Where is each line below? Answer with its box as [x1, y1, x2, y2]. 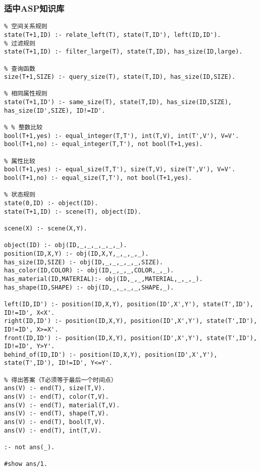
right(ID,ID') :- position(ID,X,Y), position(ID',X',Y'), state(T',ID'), [4, 317, 257, 325]
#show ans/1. [4, 460, 47, 468]
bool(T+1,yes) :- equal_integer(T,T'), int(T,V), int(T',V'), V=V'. [4, 132, 239, 139]
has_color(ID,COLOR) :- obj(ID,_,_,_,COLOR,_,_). [4, 267, 174, 274]
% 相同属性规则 [4, 90, 47, 98]
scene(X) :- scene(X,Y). [4, 224, 87, 232]
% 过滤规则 [4, 39, 35, 47]
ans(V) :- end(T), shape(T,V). [4, 410, 109, 417]
